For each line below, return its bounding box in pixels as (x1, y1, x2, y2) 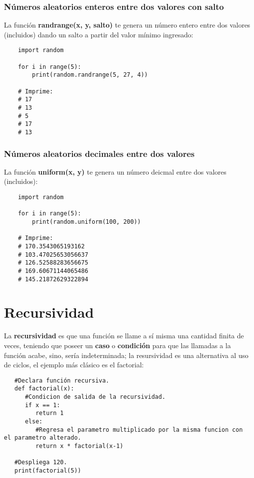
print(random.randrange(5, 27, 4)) (32, 71, 148, 79)
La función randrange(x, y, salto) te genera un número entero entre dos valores (4, 20, 251, 30)
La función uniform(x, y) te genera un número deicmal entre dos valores (4, 166, 227, 177)
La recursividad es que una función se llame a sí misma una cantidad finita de (4, 330, 244, 341)
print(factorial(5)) (14, 467, 81, 474)
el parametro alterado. (4, 434, 81, 442)
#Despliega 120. (14, 459, 67, 466)
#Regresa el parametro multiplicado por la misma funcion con (35, 426, 243, 433)
